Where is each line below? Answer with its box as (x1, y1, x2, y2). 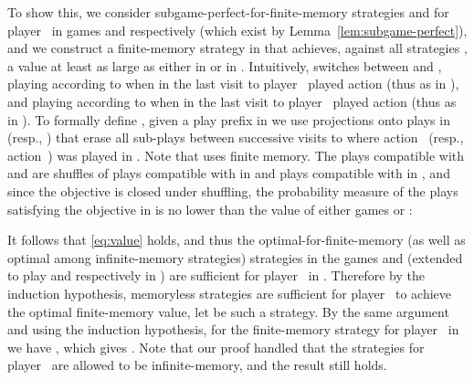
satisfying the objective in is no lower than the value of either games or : (7, 199, 413, 218)
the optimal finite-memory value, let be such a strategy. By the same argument (7, 301, 449, 321)
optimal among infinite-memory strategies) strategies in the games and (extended (7, 248, 463, 267)
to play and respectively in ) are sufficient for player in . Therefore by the (7, 266, 425, 285)
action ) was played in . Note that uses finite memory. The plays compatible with (7, 145, 465, 164)
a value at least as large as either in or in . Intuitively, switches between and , (7, 56, 442, 75)
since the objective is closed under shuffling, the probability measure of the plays (7, 181, 458, 200)
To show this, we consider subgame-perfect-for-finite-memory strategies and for (7, 3, 449, 21)
